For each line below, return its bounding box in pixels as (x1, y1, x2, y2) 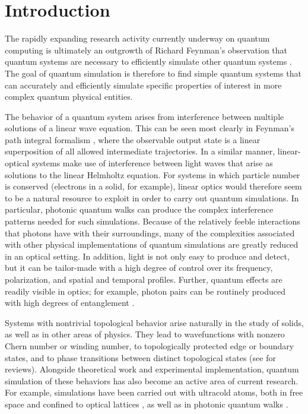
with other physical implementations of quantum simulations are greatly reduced (5, 238, 299, 251)
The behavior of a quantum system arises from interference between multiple (5, 110, 284, 122)
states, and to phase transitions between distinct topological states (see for (5, 351, 276, 364)
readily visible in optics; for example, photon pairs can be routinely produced (5, 285, 285, 297)
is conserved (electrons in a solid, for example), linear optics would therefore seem (5, 180, 302, 192)
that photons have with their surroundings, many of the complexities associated (5, 226, 295, 239)
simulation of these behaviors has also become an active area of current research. (5, 374, 299, 387)
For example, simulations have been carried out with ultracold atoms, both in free (5, 386, 303, 399)
